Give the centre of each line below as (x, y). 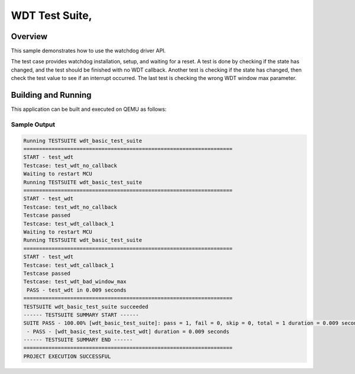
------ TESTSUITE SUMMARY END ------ (78, 340)
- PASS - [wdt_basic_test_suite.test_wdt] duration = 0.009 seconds (128, 331)
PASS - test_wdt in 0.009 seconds (77, 290)
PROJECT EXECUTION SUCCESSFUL (67, 356)
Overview (29, 36)
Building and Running (51, 95)
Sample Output (33, 124)
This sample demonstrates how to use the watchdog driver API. (88, 51)
